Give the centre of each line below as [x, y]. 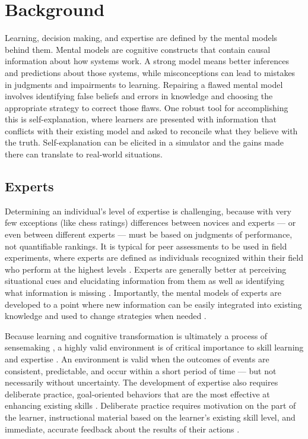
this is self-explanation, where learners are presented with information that [141, 119]
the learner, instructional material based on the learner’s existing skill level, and [150, 417]
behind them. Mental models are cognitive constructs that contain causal [138, 49]
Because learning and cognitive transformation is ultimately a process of [136, 335]
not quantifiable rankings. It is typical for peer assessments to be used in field [146, 246]
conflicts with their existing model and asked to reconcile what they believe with [151, 130]
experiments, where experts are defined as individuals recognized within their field [154, 258]
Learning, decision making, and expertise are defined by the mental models [141, 38]
